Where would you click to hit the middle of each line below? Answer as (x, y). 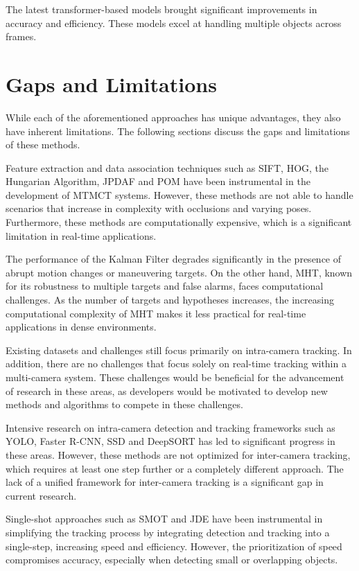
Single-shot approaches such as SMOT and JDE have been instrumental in (164, 519)
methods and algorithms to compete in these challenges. (124, 404)
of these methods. (43, 144)
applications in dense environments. (81, 327)
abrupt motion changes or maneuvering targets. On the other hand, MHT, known (179, 272)
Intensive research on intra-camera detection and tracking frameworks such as (170, 427)
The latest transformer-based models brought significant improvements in (161, 9)
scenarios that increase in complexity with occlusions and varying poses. (159, 208)
